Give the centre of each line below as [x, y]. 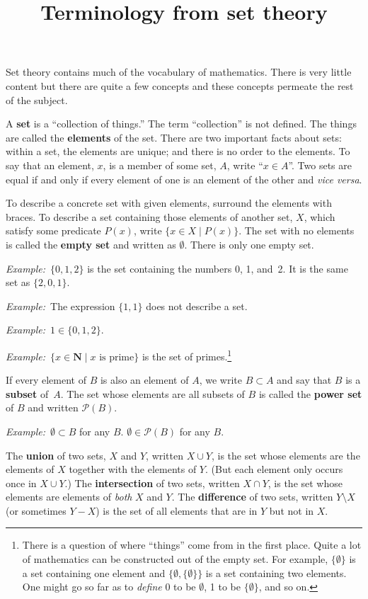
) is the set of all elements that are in [177, 510]
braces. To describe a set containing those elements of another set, [149, 216]
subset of [27, 393]
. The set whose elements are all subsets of [153, 393]
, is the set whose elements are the [286, 455]
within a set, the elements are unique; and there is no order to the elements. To [178, 151]
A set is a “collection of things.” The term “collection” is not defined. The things [181, 124]
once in [21, 483]
